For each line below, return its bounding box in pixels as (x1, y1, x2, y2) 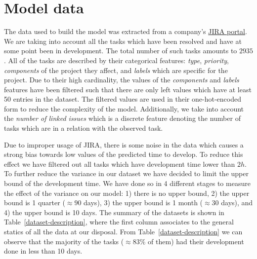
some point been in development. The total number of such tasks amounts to (4, 45, 237, 56)
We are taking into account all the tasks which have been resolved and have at (4, 36, 242, 46)
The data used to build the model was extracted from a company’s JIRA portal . (4, 26, 247, 37)
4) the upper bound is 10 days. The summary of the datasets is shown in (4, 207, 224, 217)
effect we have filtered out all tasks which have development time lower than (4, 158, 235, 169)
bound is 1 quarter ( (4, 197, 65, 208)
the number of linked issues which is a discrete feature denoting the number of (4, 113, 241, 123)
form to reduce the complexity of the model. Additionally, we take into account (4, 103, 244, 113)
